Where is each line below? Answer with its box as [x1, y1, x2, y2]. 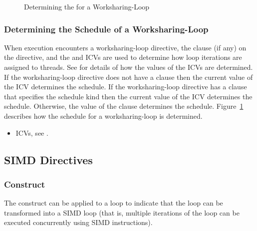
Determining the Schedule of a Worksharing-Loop [4, 22, 209, 35]
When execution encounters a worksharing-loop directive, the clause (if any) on [4, 42, 247, 52]
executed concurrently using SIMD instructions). [4, 217, 153, 228]
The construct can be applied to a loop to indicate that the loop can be [4, 198, 223, 208]
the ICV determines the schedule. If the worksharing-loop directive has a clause [4, 81, 247, 92]
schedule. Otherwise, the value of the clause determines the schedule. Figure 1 [4, 101, 244, 111]
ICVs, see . [15, 127, 48, 138]
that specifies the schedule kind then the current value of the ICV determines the [4, 91, 253, 101]
